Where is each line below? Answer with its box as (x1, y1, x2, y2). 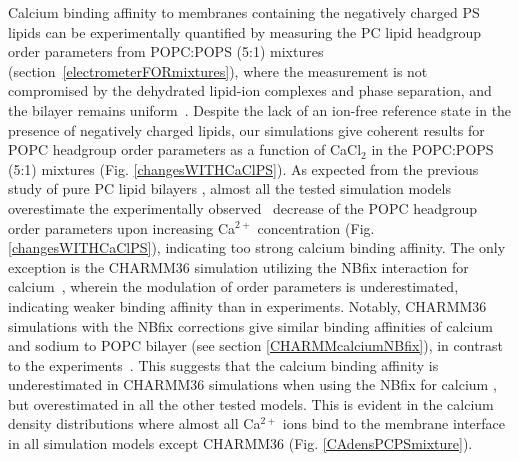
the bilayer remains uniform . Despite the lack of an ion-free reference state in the (8, 99, 512, 120)
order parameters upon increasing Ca (8, 217, 236, 238)
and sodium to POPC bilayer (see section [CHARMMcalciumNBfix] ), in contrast (8, 335, 504, 356)
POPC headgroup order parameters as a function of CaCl (8, 139, 362, 160)
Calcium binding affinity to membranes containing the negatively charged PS (8, 2, 480, 22)
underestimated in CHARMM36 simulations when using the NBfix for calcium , (8, 374, 497, 395)
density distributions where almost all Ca (8, 413, 261, 434)
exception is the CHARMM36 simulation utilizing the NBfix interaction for (8, 256, 469, 277)
